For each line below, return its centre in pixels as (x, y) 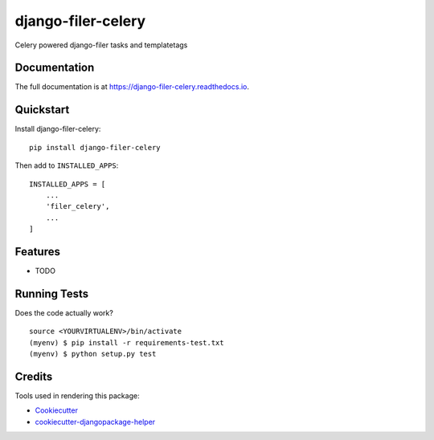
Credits (34, 376)
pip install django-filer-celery (95, 147)
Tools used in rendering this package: (77, 395)
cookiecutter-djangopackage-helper (95, 422)
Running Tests (51, 293)
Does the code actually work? (64, 312)
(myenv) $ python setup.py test (93, 354)
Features (37, 252)
